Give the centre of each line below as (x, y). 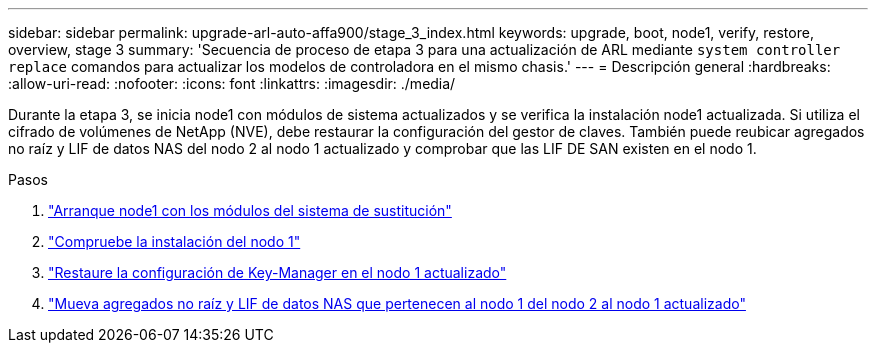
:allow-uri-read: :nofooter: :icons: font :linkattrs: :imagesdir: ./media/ (232, 83)
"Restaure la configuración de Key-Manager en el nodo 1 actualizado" (277, 272)
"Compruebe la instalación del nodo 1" (174, 241)
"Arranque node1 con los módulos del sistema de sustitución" (250, 210)
